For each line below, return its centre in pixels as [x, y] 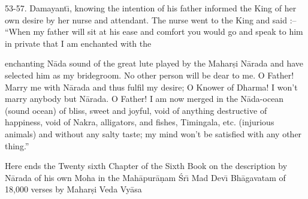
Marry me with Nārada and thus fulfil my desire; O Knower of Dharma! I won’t [151, 87]
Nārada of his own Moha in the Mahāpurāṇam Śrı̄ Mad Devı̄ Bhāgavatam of [145, 177]
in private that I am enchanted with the [78, 43]
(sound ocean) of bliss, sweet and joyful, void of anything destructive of [136, 110]
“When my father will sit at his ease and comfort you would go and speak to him [154, 31]
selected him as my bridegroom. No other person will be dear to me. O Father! [150, 75]
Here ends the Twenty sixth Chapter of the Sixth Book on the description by [146, 166]
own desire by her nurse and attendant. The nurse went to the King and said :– [151, 19]
